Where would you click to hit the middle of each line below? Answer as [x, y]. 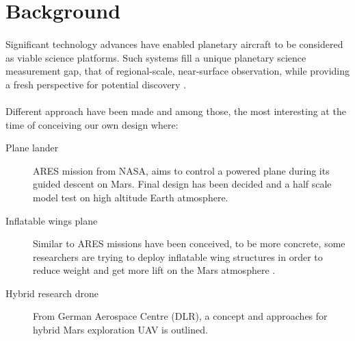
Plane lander [32, 148]
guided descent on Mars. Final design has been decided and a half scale [182, 184]
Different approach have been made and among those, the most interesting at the [176, 111]
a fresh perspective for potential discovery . [96, 84]
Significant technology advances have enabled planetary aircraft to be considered [174, 43]
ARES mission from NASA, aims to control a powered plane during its [181, 170]
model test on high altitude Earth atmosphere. [131, 197]
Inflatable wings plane [52, 220]
